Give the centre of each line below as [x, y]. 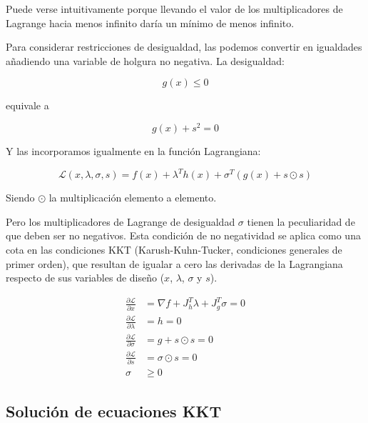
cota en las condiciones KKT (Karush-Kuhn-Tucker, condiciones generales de [174, 249]
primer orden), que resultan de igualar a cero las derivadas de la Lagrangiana [174, 263]
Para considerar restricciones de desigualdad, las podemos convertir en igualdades [184, 47]
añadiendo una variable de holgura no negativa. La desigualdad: [145, 60]
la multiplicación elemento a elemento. [133, 198]
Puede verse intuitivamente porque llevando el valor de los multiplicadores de [174, 9]
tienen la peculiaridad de [301, 221]
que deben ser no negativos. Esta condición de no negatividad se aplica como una [183, 235]
